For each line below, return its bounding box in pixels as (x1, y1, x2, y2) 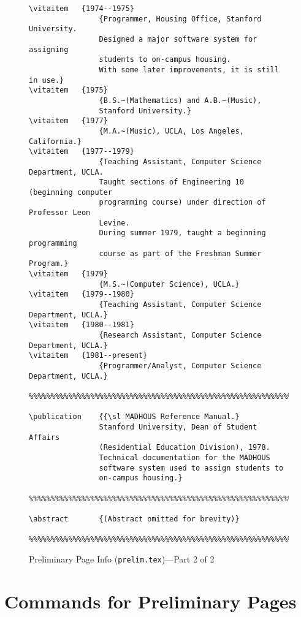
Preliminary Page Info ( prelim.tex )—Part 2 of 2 (29, 552, 215, 565)
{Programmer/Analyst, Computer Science (99, 361, 262, 370)
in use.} (29, 75, 64, 85)
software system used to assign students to (99, 463, 284, 472)
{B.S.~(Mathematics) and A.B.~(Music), (99, 96, 262, 105)
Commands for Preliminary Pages (4, 588, 297, 613)
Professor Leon (29, 208, 91, 218)
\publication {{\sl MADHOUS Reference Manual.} (29, 412, 240, 422)
